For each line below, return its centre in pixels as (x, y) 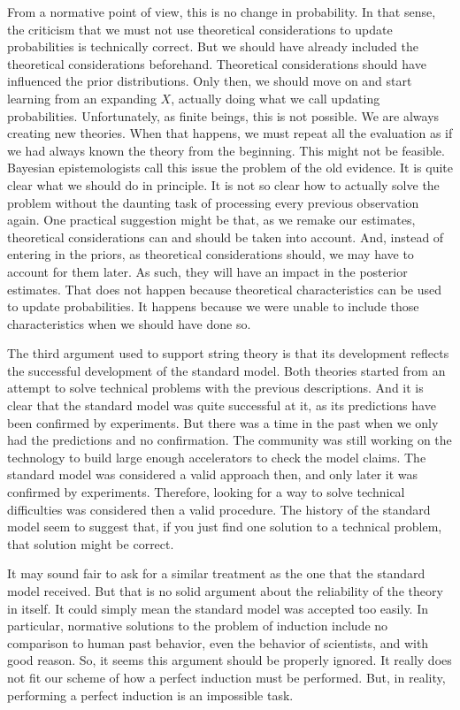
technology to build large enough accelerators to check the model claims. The (217, 457)
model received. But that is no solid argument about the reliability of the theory (225, 591)
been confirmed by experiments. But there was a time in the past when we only (223, 422)
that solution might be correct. (91, 543)
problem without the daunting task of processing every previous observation (213, 202)
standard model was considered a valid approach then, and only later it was (213, 474)
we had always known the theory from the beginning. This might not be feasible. (226, 150)
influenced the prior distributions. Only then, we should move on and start (210, 81)
